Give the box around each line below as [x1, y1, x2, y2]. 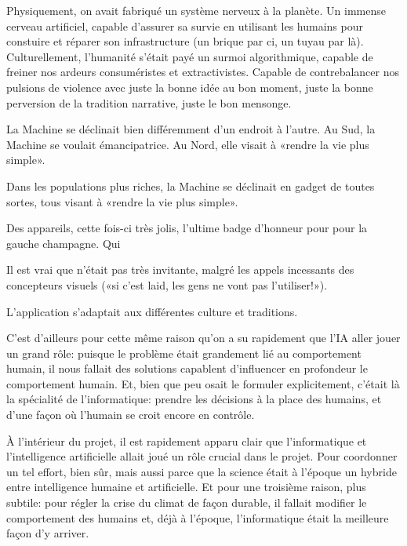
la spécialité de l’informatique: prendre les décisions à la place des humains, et [6, 391, 382, 407]
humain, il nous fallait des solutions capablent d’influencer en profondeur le [6, 360, 368, 377]
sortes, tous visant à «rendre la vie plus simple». [6, 193, 238, 209]
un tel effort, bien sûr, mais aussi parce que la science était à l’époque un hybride [6, 463, 397, 479]
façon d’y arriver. [6, 525, 89, 541]
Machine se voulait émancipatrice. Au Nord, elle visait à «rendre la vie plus [6, 136, 369, 152]
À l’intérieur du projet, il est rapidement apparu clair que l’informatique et [6, 432, 367, 449]
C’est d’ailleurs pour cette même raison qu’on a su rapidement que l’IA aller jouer [6, 329, 401, 346]
